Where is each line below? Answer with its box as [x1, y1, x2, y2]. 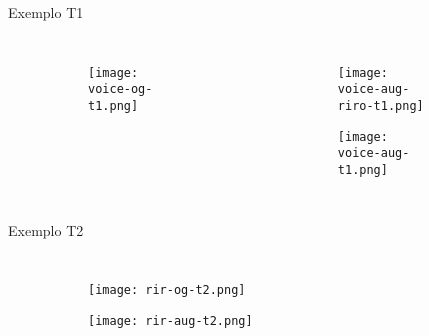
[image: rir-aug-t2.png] [88, 313, 253, 328]
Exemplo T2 [8, 219, 84, 240]
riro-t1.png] [337, 98, 424, 113]
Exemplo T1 [8, 2, 84, 22]
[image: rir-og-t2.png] [88, 283, 246, 298]
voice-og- [88, 82, 153, 97]
